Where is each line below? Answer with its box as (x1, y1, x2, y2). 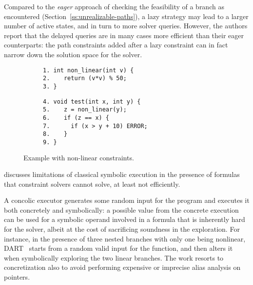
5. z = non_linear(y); (43, 106, 127, 113)
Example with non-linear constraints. (23, 153, 134, 163)
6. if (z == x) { (43, 114, 110, 121)
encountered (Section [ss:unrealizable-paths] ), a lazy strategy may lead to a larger (4, 11, 249, 21)
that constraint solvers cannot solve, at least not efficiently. (4, 178, 180, 189)
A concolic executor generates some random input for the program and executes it (4, 195, 250, 205)
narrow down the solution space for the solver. (4, 49, 142, 59)
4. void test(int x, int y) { (43, 98, 141, 105)
